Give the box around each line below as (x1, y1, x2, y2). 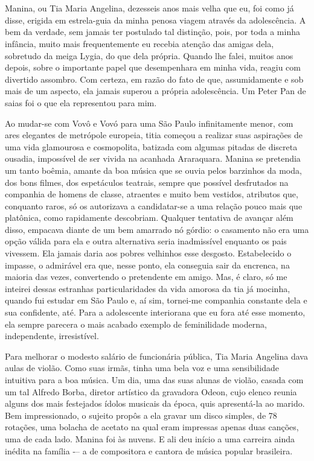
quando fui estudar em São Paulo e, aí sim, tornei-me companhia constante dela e (5, 294, 307, 307)
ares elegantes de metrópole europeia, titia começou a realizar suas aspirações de (5, 129, 303, 141)
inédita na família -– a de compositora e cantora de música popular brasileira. (5, 444, 293, 457)
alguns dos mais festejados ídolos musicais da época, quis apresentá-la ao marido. (5, 397, 305, 410)
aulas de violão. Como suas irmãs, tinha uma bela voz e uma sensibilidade (5, 361, 279, 374)
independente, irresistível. (5, 329, 99, 342)
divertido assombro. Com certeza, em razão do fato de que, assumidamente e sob (5, 72, 304, 85)
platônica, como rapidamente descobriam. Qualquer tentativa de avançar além (5, 211, 293, 224)
